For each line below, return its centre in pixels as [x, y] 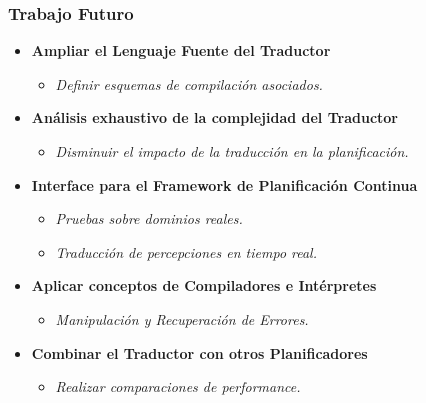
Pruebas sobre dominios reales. [149, 218]
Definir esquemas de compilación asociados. [189, 83]
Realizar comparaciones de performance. [178, 386]
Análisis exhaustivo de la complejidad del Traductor [215, 117]
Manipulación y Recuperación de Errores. [182, 318]
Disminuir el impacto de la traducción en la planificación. [232, 151]
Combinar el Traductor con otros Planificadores [199, 352]
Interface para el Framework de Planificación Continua [224, 184]
